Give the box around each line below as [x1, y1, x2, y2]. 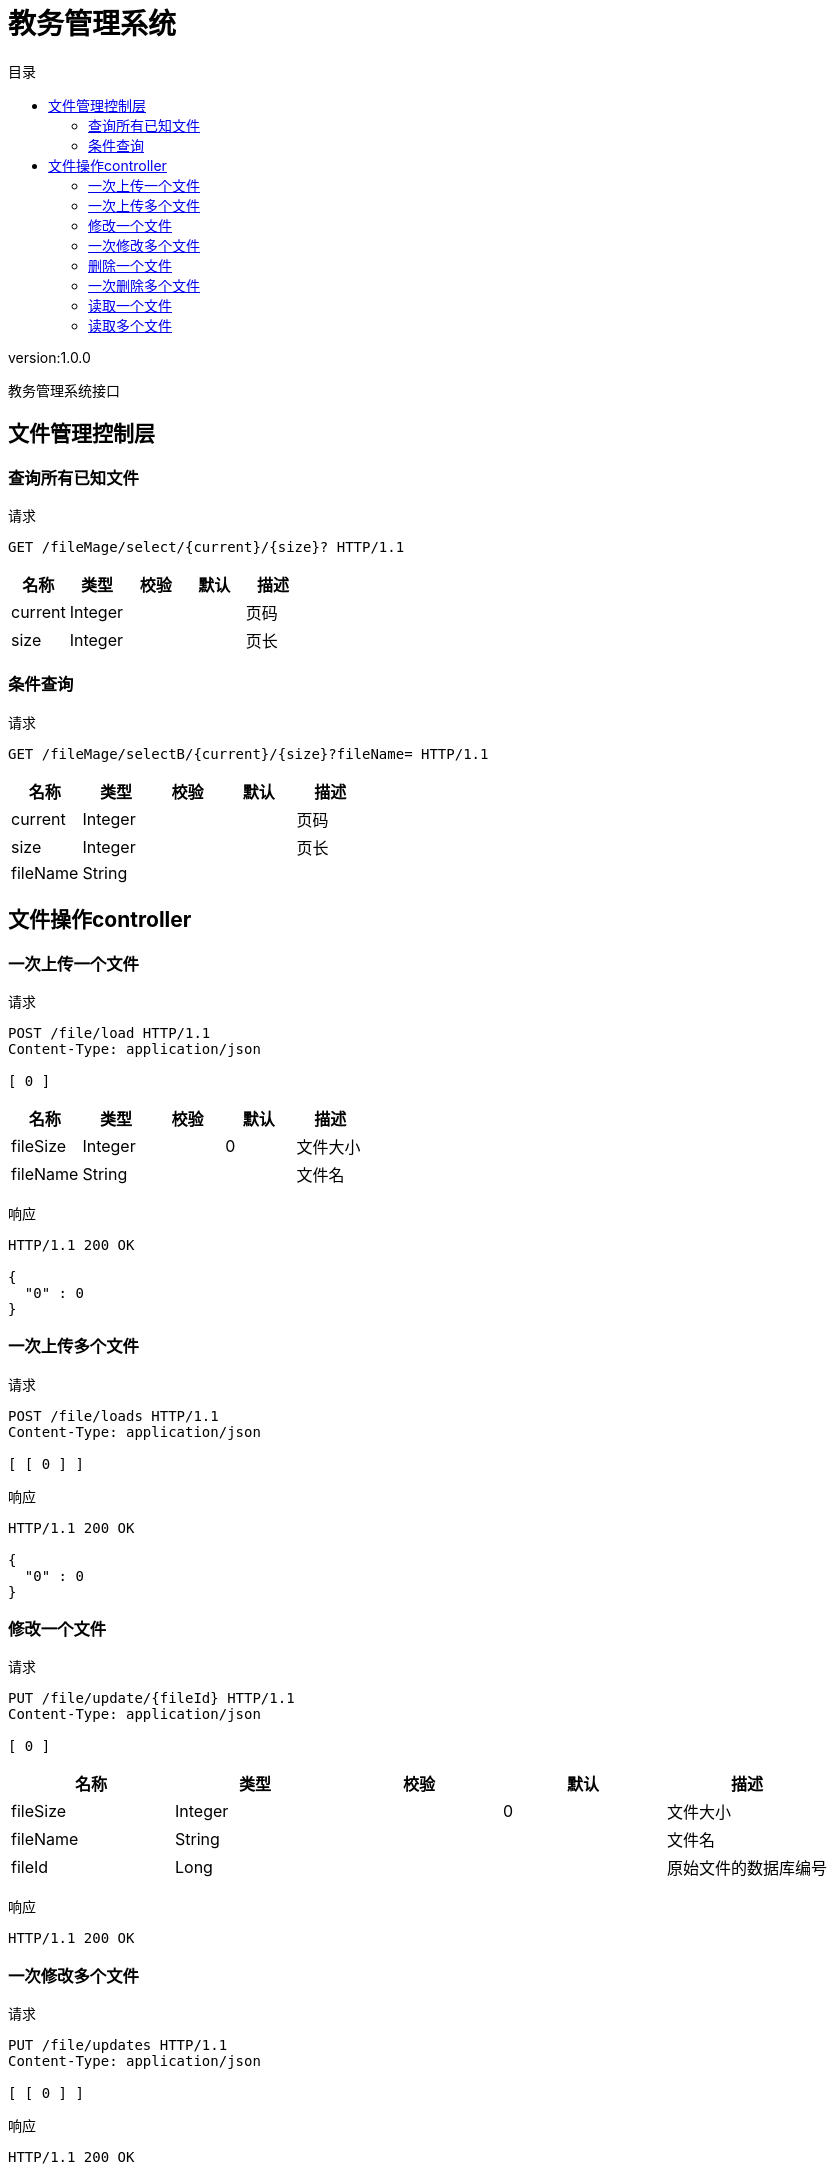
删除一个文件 [88, 256, 172, 274]
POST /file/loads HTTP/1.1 [8, 1407, 219, 1424]
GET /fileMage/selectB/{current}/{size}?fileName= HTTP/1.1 [8, 745, 489, 762]
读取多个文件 [88, 316, 172, 334]
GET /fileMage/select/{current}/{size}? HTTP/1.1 [8, 538, 405, 555]
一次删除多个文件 [88, 276, 200, 294]
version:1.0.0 [8, 348, 91, 366]
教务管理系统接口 [8, 381, 120, 399]
